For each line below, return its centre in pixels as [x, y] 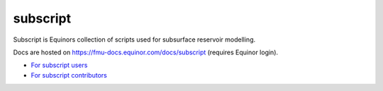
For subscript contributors [69, 75]
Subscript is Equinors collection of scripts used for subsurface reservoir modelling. [134, 40]
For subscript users [59, 65]
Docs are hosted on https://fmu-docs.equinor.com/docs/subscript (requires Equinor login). [146, 52]
